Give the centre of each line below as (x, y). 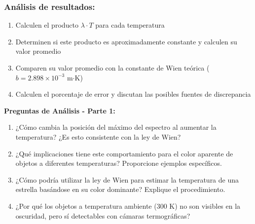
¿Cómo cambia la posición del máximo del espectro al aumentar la (116, 127)
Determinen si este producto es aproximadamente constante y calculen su (126, 41)
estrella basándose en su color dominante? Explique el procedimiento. (120, 189)
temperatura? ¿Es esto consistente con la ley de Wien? (98, 136)
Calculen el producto (47, 25)
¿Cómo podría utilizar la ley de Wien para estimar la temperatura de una (127, 179)
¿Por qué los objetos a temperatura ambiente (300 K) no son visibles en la (128, 205)
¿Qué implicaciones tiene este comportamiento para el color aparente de (124, 153)
